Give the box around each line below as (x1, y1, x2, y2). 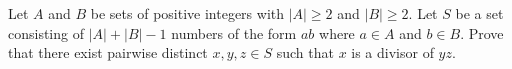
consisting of (8, 22, 84, 43)
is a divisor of (351, 42, 434, 63)
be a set (455, 3, 504, 23)
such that (276, 42, 334, 63)
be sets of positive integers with (90, 3, 285, 23)
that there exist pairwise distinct (8, 42, 208, 63)
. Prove (460, 22, 504, 43)
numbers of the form (171, 22, 297, 43)
